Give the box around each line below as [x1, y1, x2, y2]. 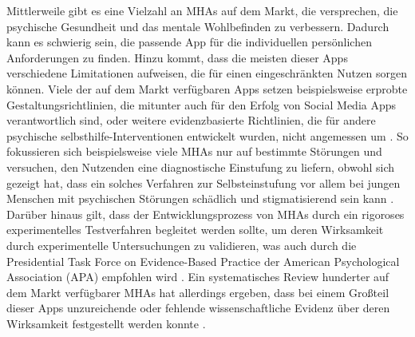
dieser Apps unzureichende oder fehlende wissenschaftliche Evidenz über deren [6, 299, 390, 316]
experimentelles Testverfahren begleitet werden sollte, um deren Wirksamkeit [6, 221, 384, 238]
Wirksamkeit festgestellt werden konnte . [6, 315, 206, 331]
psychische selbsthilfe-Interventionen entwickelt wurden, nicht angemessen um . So [6, 127, 409, 144]
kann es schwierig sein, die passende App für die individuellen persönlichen [6, 34, 372, 50]
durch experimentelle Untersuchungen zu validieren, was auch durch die [6, 236, 357, 253]
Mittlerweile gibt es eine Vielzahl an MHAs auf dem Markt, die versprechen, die [6, 2, 398, 18]
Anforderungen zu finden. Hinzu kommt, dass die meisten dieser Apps [6, 49, 348, 65]
